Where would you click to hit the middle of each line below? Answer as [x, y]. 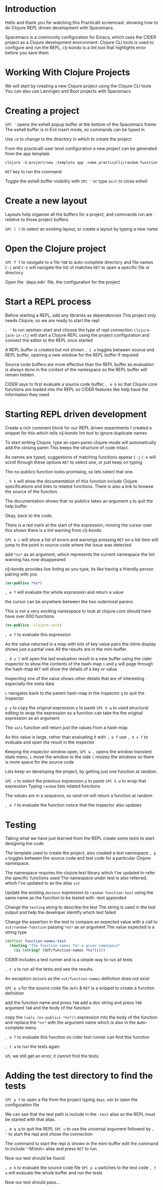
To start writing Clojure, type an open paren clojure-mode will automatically [81, 442]
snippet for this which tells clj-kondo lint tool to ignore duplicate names [76, 433]
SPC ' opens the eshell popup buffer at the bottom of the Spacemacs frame [81, 124]
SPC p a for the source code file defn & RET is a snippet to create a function [80, 988]
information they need [27, 394]
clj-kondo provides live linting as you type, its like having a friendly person [79, 569]
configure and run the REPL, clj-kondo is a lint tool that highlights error [76, 47]
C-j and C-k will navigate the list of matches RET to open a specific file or [77, 267]
